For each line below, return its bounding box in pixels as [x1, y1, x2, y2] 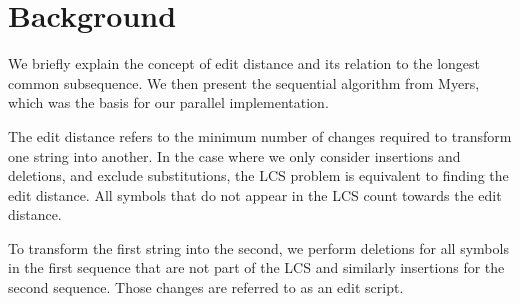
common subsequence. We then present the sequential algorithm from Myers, [8, 72, 480, 93]
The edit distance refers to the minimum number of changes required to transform [8, 125, 512, 146]
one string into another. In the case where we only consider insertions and [8, 145, 461, 166]
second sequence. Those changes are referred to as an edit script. [8, 277, 404, 298]
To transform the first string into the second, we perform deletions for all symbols [8, 237, 509, 258]
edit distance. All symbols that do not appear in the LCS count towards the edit [8, 184, 502, 205]
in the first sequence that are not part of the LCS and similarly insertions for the [8, 257, 505, 278]
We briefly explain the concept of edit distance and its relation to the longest [8, 53, 481, 74]
